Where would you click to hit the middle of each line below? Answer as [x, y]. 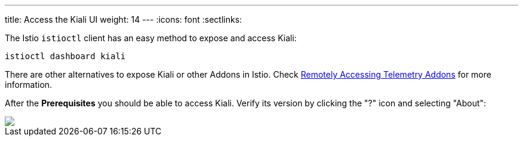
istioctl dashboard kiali [65, 56]
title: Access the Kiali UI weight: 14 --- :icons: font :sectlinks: [124, 19]
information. [29, 85]
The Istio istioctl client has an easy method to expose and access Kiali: [151, 38]
